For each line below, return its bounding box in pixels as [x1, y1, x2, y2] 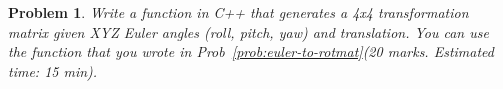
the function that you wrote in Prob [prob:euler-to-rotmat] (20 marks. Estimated [8, 41, 494, 62]
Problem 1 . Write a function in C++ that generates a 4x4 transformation [8, 2, 469, 22]
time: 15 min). [8, 60, 98, 81]
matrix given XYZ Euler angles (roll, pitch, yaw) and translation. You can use [8, 21, 489, 42]
